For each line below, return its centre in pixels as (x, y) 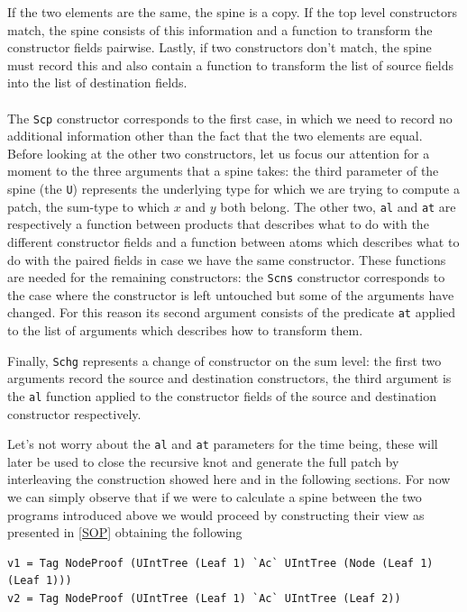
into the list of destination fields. (97, 82)
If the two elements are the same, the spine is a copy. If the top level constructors (233, 12)
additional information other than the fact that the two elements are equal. (215, 136)
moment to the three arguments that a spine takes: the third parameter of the (223, 171)
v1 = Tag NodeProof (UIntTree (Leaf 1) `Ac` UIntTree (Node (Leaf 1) (220, 563)
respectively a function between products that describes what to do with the (218, 224)
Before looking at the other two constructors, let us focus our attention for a (219, 153)
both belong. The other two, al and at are (338, 206)
